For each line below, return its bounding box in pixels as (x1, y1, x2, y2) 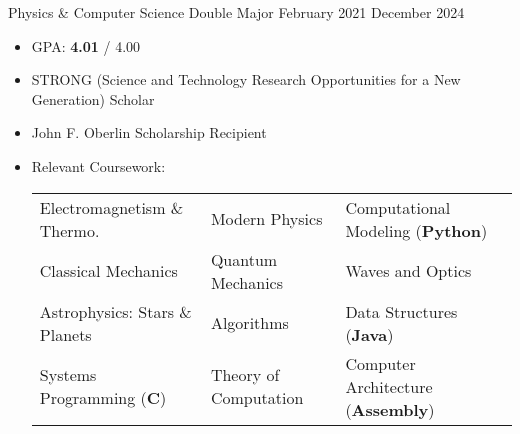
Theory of (210, 363, 280, 387)
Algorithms (210, 311, 289, 335)
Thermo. (39, 218, 100, 242)
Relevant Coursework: (31, 155, 166, 176)
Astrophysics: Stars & (39, 299, 192, 323)
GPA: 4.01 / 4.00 (31, 35, 141, 56)
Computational (345, 195, 451, 219)
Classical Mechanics (39, 259, 178, 283)
